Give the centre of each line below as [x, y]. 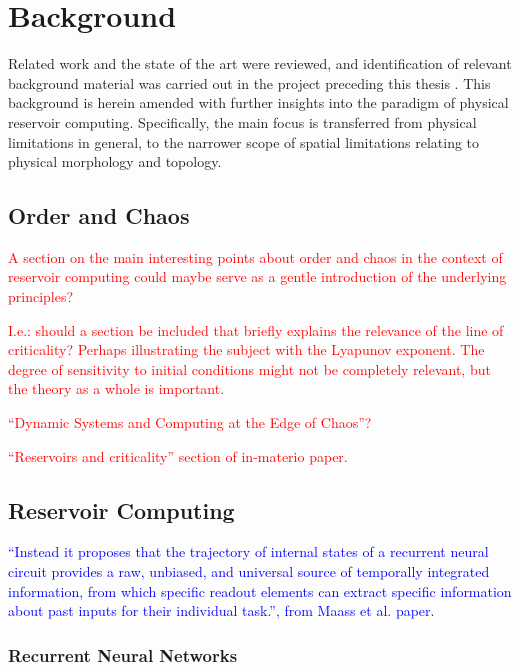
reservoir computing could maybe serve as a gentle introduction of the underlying [257, 276]
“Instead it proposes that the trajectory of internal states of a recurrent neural [248, 551]
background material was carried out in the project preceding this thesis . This [249, 82]
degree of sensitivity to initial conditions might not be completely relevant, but [249, 368]
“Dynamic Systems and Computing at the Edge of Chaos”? [190, 422]
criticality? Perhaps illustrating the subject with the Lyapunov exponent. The [246, 349]
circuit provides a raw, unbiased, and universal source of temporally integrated [249, 571]
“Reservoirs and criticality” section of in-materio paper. [178, 455]
